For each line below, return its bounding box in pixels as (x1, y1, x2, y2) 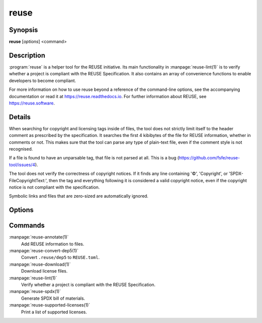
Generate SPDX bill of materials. (21, 295, 85, 301)
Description (9, 51, 46, 59)
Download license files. (21, 268, 68, 274)
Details (9, 113, 31, 121)
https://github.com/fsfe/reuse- (179, 155, 240, 161)
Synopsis (9, 26, 38, 34)
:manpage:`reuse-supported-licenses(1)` (9, 302, 90, 308)
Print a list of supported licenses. (21, 309, 87, 315)
